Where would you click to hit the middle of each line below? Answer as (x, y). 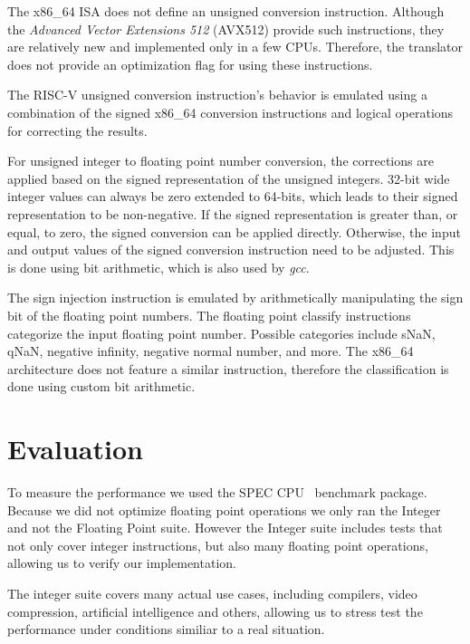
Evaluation (75, 449)
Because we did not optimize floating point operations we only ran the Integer (224, 509)
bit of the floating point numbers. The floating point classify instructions (209, 315)
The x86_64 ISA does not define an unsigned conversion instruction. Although (226, 11)
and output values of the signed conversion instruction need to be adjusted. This (231, 250)
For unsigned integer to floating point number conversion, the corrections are (221, 161)
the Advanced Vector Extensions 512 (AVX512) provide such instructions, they (226, 29)
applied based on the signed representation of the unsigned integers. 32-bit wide (229, 178)
